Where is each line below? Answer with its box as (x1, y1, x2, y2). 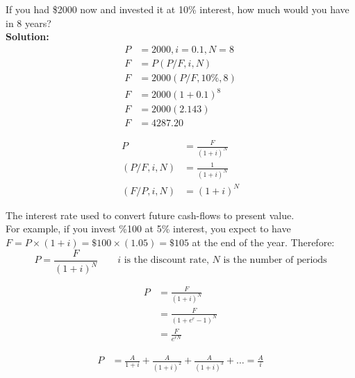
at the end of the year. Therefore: (192, 235, 335, 250)
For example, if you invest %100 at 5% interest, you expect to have (6, 221, 291, 236)
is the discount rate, (124, 255, 209, 266)
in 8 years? (6, 15, 51, 30)
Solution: (6, 29, 49, 44)
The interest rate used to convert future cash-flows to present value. (6, 207, 295, 222)
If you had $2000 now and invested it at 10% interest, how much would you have (6, 2, 349, 16)
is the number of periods (223, 255, 327, 266)
